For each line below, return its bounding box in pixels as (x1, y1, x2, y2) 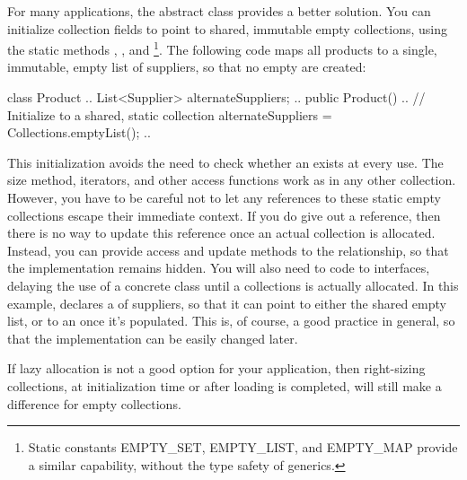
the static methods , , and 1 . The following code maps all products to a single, (7, 38, 437, 58)
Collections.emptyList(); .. (7, 123, 151, 142)
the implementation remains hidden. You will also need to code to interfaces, (7, 258, 430, 277)
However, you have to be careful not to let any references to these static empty (7, 188, 441, 206)
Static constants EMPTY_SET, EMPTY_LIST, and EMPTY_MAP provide (28, 438, 458, 457)
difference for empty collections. (7, 394, 181, 413)
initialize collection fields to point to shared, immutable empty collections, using (7, 19, 447, 38)
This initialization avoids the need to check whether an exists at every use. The (7, 153, 444, 171)
